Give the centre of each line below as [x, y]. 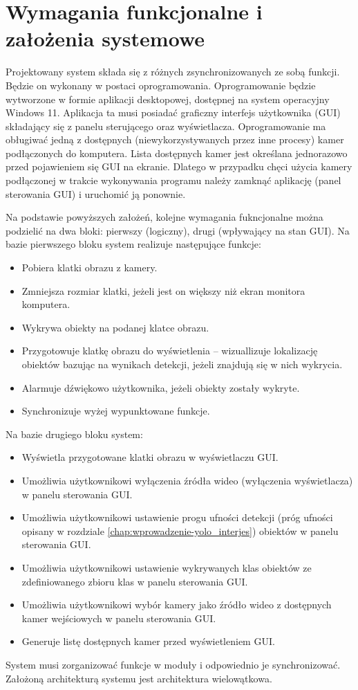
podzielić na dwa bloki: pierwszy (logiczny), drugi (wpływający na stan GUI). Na [178, 230]
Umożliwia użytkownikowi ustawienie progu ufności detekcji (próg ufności [177, 517]
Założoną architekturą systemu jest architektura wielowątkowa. [139, 678]
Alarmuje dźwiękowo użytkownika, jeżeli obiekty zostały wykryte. [161, 387]
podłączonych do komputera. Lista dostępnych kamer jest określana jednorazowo [177, 153]
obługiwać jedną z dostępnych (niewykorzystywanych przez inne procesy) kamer [175, 139]
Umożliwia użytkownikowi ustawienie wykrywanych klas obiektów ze [167, 567]
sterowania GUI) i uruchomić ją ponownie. [96, 193]
